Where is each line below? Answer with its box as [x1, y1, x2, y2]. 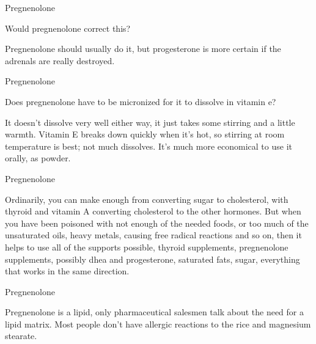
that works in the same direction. [5, 265, 130, 277]
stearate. [5, 329, 37, 342]
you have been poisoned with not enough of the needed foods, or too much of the [5, 216, 309, 229]
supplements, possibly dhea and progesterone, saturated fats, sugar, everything [5, 252, 300, 265]
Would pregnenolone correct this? [5, 21, 131, 34]
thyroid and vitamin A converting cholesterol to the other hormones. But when [5, 205, 301, 218]
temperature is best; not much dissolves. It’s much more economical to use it [5, 139, 292, 152]
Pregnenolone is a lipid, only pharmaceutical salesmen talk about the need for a [5, 306, 304, 318]
